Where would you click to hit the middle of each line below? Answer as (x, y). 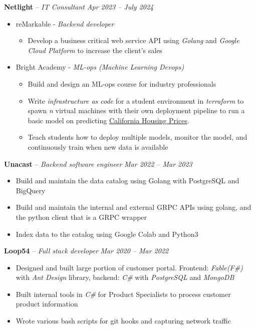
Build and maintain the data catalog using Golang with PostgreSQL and (127, 181)
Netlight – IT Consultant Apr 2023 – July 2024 (79, 7)
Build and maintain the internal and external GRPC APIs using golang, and (134, 207)
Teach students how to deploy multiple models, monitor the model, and (138, 137)
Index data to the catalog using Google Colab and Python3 (107, 234)
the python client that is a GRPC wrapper (81, 217)
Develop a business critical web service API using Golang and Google (134, 40)
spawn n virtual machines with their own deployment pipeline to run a (136, 110)
